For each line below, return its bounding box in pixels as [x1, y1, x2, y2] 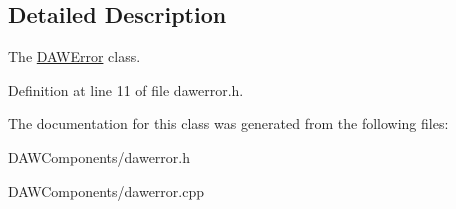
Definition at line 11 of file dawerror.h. [8, 79, 244, 100]
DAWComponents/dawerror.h [8, 146, 191, 167]
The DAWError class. [8, 46, 141, 67]
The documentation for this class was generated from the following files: [8, 113, 449, 134]
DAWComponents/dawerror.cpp [8, 180, 205, 201]
